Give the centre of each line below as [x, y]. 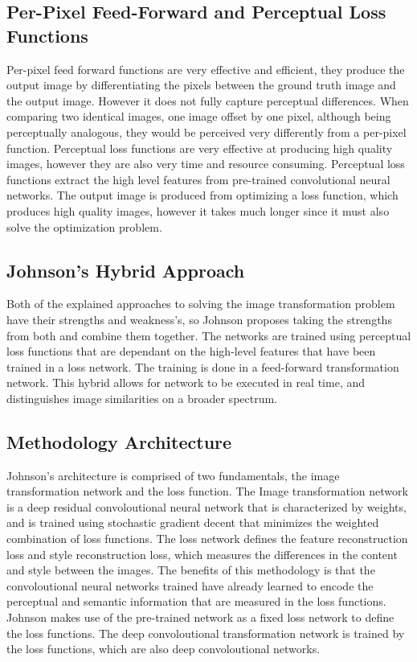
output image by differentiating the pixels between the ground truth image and [201, 85]
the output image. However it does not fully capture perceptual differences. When [208, 100]
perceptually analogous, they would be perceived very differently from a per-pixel [206, 132]
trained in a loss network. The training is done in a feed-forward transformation [203, 366]
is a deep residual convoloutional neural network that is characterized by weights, [206, 506]
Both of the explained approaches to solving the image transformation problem [201, 304]
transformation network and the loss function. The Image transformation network [207, 491]
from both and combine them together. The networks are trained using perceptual [209, 335]
